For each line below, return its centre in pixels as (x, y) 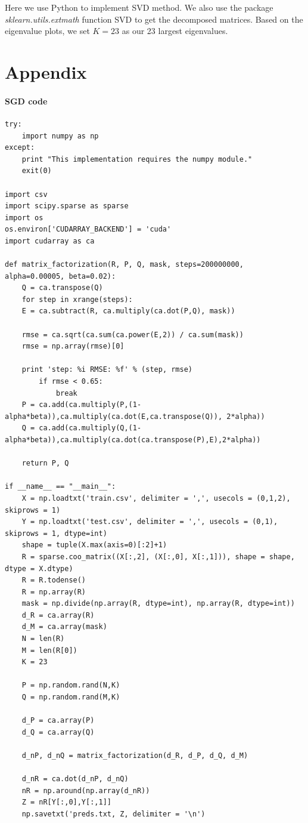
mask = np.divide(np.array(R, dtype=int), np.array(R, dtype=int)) (158, 604)
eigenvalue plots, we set (47, 31)
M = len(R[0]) (49, 650)
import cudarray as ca (50, 241)
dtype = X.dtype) (39, 568)
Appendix (46, 71)
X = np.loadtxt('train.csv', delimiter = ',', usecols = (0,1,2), (156, 498)
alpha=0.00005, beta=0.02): (60, 276)
